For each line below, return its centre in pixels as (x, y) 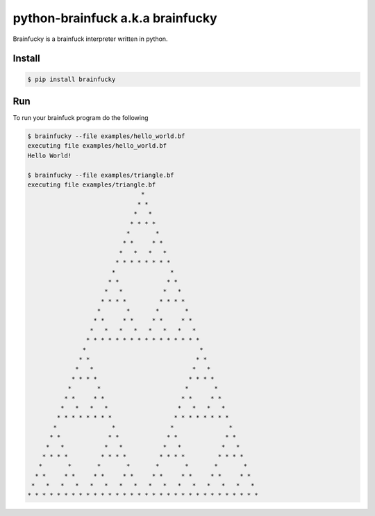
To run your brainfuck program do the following (81, 118)
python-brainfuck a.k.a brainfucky (115, 18)
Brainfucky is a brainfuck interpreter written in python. (90, 39)
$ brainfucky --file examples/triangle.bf (101, 175)
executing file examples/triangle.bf (92, 184)
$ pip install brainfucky (72, 79)
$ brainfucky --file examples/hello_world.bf (106, 136)
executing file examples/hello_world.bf (97, 146)
